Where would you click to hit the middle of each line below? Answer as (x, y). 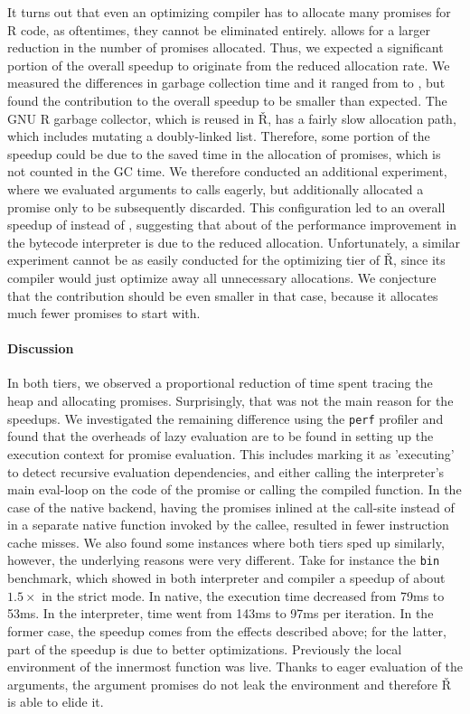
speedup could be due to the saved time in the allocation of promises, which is (224, 153)
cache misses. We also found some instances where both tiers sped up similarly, (226, 542)
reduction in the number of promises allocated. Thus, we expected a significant (226, 47)
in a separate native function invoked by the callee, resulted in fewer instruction (228, 525)
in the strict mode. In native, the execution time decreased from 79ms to (243, 595)
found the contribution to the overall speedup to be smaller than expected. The (227, 100)
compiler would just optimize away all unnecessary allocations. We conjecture (222, 277)
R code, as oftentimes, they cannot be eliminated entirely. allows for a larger (219, 29)
